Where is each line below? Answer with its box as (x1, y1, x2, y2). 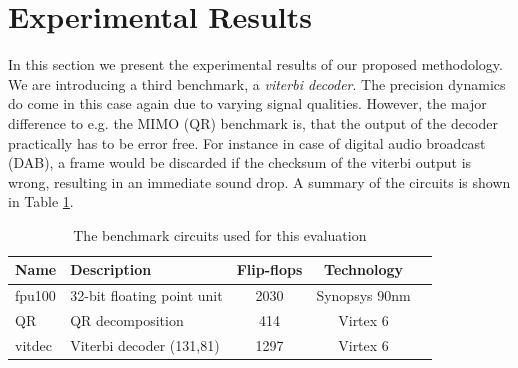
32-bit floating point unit (70, 285, 223, 306)
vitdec (15, 335, 52, 355)
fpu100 (15, 285, 56, 306)
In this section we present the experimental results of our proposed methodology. (8, 54, 503, 75)
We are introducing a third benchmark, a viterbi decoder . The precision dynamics (8, 73, 506, 94)
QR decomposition (70, 310, 184, 331)
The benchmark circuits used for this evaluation (73, 224, 367, 245)
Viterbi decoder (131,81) (70, 335, 220, 355)
